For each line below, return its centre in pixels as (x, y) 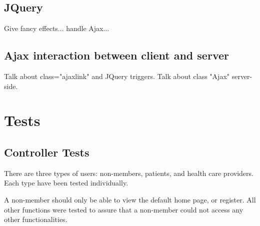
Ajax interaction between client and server (116, 55)
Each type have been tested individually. (66, 183)
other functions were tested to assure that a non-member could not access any (124, 209)
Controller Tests (47, 152)
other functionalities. (36, 219)
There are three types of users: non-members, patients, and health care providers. (129, 173)
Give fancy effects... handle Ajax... (57, 28)
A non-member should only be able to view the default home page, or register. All (130, 199)
